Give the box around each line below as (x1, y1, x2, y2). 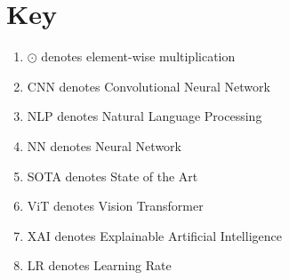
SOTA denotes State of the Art (27, 166, 198, 185)
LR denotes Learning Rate (27, 256, 172, 275)
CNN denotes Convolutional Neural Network (27, 76, 270, 95)
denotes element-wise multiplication (41, 47, 236, 66)
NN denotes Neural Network (27, 136, 181, 155)
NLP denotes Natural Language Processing (27, 107, 262, 125)
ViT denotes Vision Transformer (27, 196, 204, 215)
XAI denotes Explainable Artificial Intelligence (27, 226, 282, 244)
